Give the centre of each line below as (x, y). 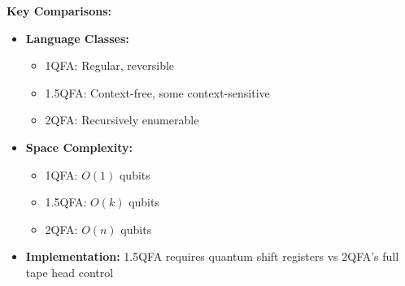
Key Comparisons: (59, 11)
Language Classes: (77, 38)
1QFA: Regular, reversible (110, 65)
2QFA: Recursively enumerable (122, 120)
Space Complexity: (79, 147)
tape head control (70, 272)
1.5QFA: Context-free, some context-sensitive (157, 92)
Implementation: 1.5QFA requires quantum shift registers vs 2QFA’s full (212, 256)
